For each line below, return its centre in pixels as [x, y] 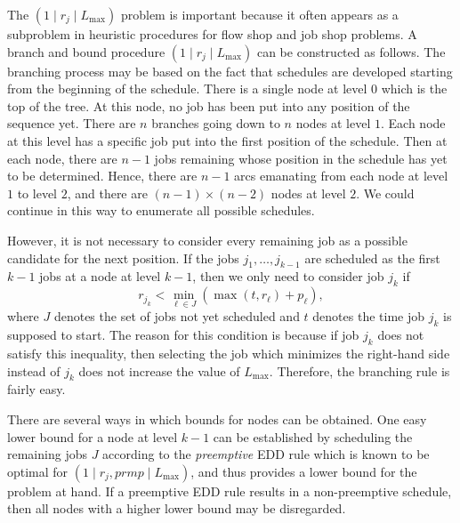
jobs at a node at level [100, 276]
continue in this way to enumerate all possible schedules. [161, 210]
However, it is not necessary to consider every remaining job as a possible [207, 240]
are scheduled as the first [372, 257]
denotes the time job [369, 316]
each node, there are [62, 158]
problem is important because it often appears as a [259, 14]
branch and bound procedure [86, 51]
